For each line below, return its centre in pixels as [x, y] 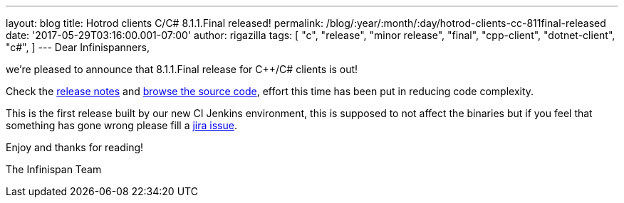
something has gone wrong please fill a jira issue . [121, 125]
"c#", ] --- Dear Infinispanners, [78, 47]
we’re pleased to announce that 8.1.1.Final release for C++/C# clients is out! [182, 69]
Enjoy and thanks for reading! [75, 147]
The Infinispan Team [54, 169]
